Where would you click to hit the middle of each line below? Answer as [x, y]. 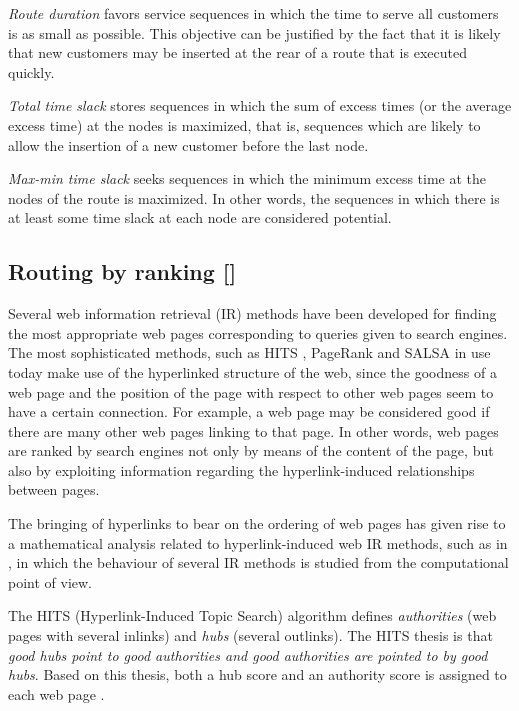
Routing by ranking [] [122, 271]
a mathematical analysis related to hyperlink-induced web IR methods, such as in [258, 542]
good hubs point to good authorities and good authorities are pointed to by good [248, 654]
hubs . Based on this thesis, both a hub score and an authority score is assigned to [257, 674]
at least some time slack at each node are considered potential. [200, 217]
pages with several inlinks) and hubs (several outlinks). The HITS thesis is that [250, 635]
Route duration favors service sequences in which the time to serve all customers [253, 13]
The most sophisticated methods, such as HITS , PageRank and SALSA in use [249, 352]
